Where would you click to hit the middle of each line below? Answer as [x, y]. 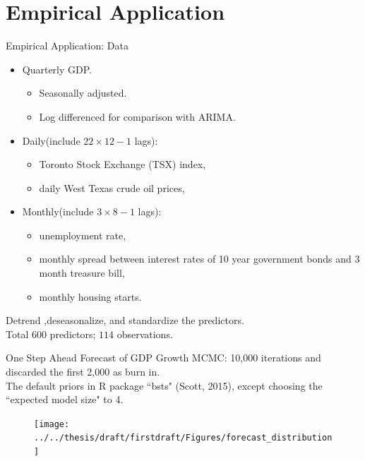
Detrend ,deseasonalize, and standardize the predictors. [125, 320]
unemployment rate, [83, 235]
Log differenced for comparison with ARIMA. [137, 116]
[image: [52, 424]
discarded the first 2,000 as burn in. [83, 372]
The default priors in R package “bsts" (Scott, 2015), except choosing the [164, 385]
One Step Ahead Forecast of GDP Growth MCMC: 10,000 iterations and [163, 358]
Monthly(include [58, 211]
